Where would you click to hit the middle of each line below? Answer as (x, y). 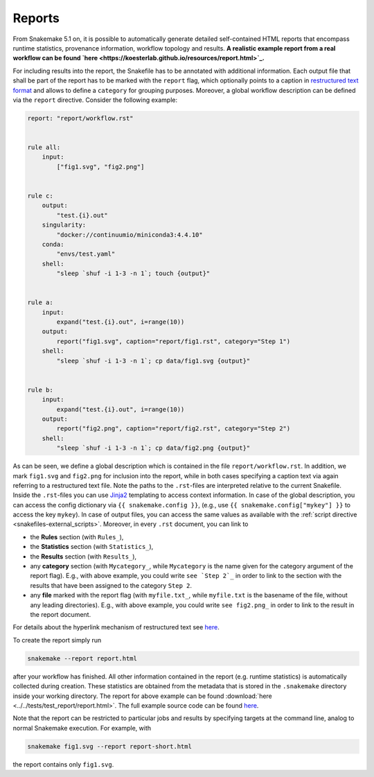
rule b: (40, 390)
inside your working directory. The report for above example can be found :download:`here (143, 696)
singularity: (64, 225)
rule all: (44, 148)
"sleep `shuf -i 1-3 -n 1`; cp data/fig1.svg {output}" (153, 361)
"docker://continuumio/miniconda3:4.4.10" (130, 235)
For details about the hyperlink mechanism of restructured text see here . (116, 627)
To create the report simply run (57, 640)
